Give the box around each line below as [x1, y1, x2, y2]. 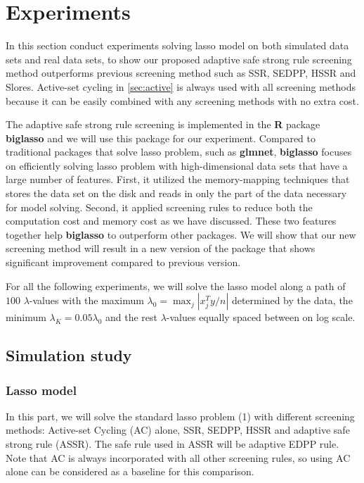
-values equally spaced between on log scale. [166, 310, 356, 325]
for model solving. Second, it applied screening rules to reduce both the [6, 199, 313, 214]
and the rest [105, 310, 157, 325]
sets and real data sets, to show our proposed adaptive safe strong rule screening [6, 51, 352, 66]
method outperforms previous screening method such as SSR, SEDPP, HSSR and [6, 65, 356, 80]
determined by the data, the [231, 293, 353, 308]
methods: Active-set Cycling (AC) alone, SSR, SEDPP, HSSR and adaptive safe [6, 422, 350, 437]
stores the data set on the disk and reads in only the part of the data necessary [6, 186, 347, 201]
